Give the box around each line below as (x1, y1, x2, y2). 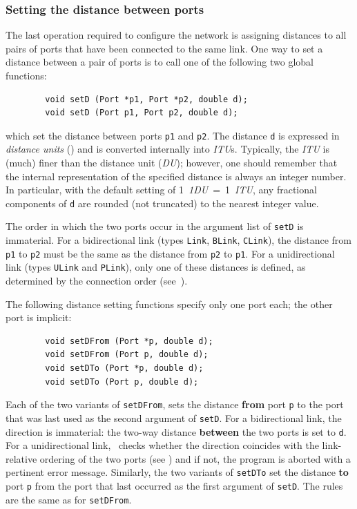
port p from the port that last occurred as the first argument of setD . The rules (6, 479, 343, 493)
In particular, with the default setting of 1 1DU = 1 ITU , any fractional (6, 182, 317, 197)
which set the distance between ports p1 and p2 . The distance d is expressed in (6, 128, 340, 142)
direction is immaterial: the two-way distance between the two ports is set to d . (6, 424, 347, 439)
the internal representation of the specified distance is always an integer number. (6, 169, 347, 183)
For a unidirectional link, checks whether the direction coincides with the (6, 438, 319, 452)
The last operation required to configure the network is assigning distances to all (6, 28, 347, 42)
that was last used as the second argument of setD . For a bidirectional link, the (6, 410, 342, 425)
